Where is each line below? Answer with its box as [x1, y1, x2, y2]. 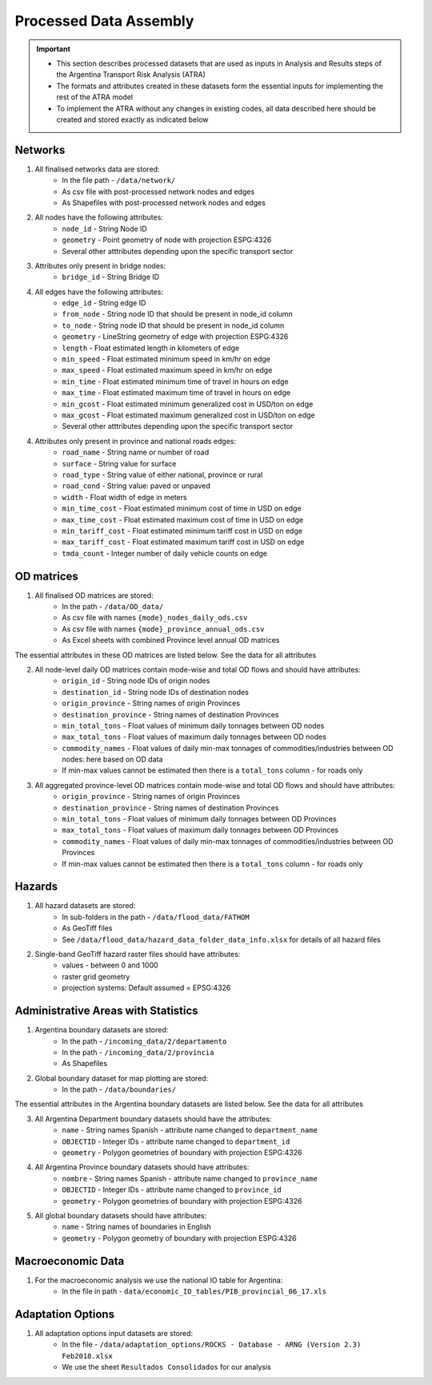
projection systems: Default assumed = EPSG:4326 [62, 983, 231, 993]
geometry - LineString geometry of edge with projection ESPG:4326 [62, 332, 289, 341]
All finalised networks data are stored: [34, 164, 160, 174]
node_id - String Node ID [62, 224, 147, 233]
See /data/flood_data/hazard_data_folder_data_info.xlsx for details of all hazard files [62, 935, 382, 944]
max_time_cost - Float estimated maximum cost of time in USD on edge [62, 515, 304, 524]
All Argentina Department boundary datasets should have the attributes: [34, 1114, 272, 1124]
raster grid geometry [62, 971, 130, 981]
